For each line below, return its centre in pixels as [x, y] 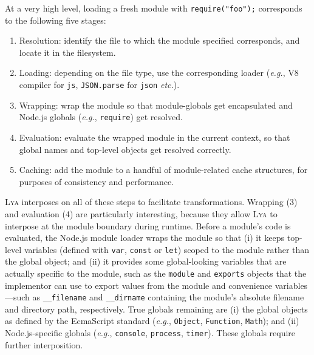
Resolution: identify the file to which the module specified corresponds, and [159, 40]
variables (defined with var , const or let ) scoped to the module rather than [167, 249]
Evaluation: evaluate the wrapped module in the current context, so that [155, 137]
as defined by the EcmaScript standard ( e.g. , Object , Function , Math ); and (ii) [152, 321]
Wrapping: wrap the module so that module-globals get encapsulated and [156, 105]
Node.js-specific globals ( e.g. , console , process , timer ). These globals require [150, 333]
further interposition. [44, 344]
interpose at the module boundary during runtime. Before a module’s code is [148, 225]
